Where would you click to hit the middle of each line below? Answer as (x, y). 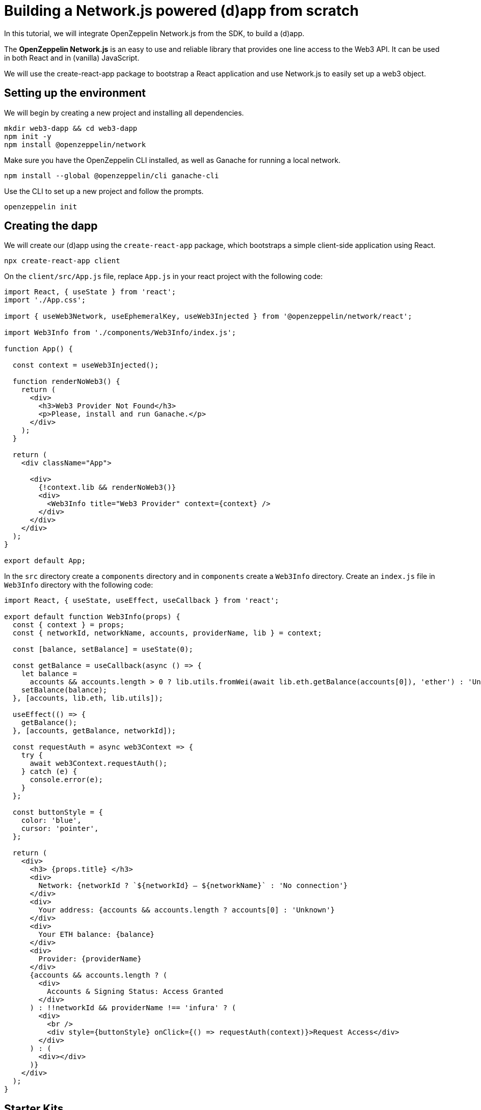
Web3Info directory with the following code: (79, 585)
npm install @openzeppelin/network (75, 144)
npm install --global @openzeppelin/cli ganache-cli (112, 175)
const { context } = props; (69, 625)
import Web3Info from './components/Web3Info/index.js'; (120, 333)
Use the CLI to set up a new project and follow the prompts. (104, 191)
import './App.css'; (45, 300)
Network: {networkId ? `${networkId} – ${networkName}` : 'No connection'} (193, 886)
